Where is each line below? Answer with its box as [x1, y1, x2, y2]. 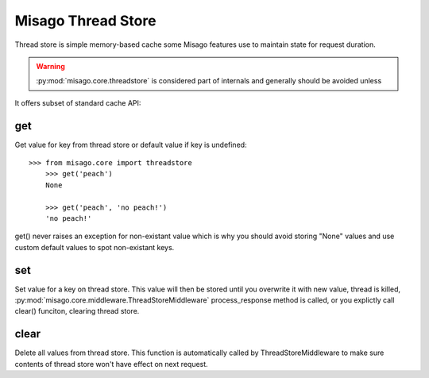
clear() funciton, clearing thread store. [14, 307, 140, 316]
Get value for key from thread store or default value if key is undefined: [14, 140, 247, 149]
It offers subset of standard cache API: [14, 98, 141, 107]
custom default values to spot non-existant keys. [14, 242, 175, 252]
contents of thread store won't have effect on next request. [14, 359, 208, 368]
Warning [36, 61, 65, 71]
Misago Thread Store [14, 12, 157, 29]
